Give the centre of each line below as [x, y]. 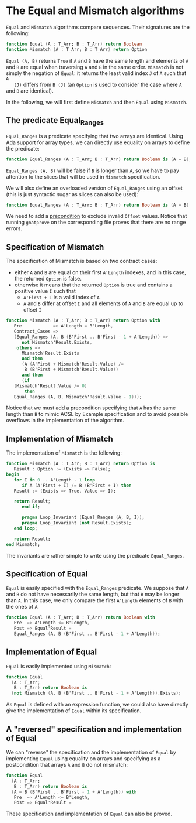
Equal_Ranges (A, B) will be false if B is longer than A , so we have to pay [93, 170]
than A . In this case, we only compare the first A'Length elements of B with [95, 600]
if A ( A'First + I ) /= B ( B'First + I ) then [76, 485]
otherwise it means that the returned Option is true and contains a [94, 285]
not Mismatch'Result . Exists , [57, 342]
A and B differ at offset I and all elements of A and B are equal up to [103, 303]
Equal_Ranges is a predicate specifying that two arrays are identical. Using [95, 136]
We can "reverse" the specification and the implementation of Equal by [91, 752]
